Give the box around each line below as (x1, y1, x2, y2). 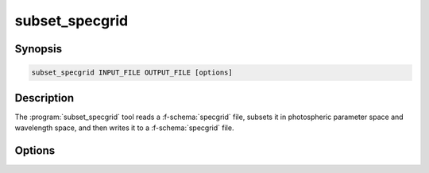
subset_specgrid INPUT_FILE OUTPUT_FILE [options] (31, 68, 234, 77)
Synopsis (14, 42, 63, 56)
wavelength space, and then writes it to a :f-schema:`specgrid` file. (14, 123, 234, 133)
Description (14, 91, 75, 105)
